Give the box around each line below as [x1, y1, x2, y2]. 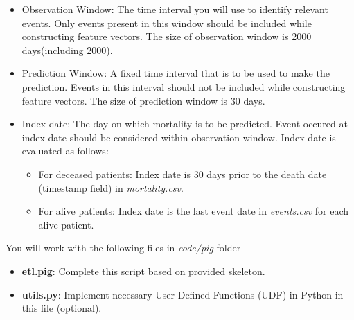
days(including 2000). [21, 42, 113, 57]
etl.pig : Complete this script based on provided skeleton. [21, 263, 265, 278]
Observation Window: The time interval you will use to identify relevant [21, 2, 328, 16]
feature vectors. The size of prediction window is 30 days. [21, 93, 265, 107]
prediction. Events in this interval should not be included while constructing [21, 79, 346, 94]
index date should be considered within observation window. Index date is [21, 130, 336, 144]
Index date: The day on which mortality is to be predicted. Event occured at [21, 116, 348, 131]
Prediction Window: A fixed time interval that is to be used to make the [21, 66, 330, 80]
